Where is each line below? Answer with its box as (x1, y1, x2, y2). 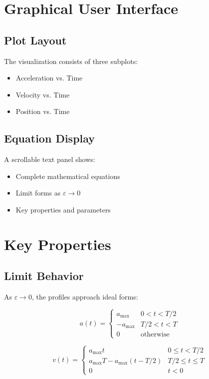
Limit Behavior (4, 268, 84, 283)
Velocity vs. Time (15, 89, 70, 99)
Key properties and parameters (15, 204, 111, 214)
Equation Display (4, 130, 95, 146)
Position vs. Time (15, 106, 70, 116)
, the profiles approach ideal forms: (31, 291, 138, 302)
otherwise (140, 331, 170, 338)
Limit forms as (15, 187, 61, 198)
